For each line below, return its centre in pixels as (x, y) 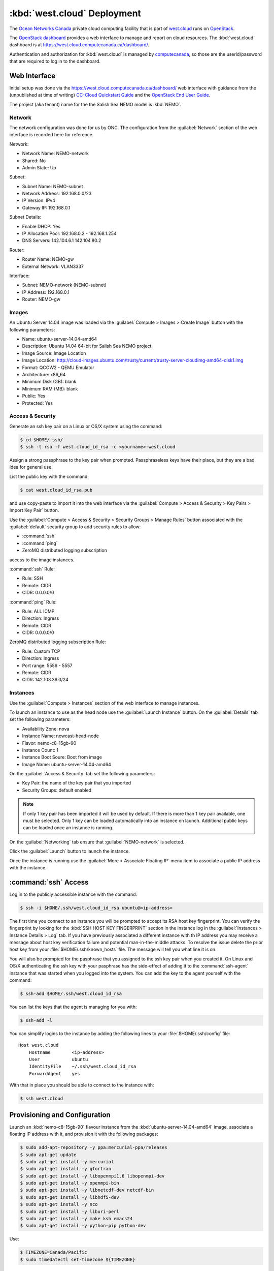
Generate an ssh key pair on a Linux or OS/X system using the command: (86, 426)
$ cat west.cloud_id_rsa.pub (56, 490)
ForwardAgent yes (54, 1073)
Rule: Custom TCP (41, 651)
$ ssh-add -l (36, 1020)
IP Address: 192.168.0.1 (46, 292)
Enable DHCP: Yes (41, 226)
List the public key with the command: (49, 476)
